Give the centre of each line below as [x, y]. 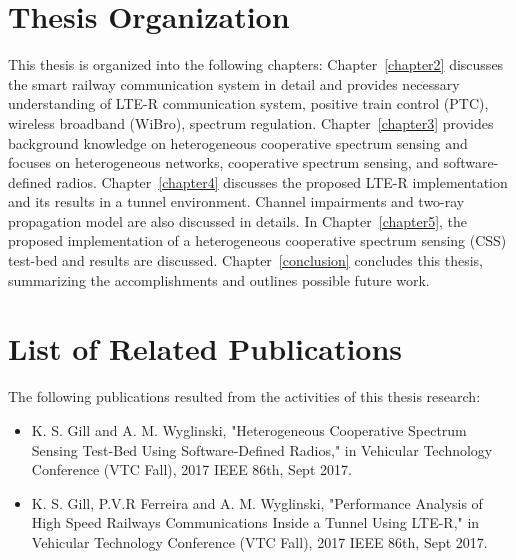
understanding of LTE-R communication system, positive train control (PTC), [248, 103]
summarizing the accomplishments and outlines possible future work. [219, 279]
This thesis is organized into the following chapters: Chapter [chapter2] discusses [256, 64]
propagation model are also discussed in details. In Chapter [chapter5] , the [238, 220]
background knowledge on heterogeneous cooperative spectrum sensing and [238, 142]
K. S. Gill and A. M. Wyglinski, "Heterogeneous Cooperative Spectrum [249, 429]
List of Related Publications [205, 348]
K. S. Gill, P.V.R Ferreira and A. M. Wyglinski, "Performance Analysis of [257, 502]
